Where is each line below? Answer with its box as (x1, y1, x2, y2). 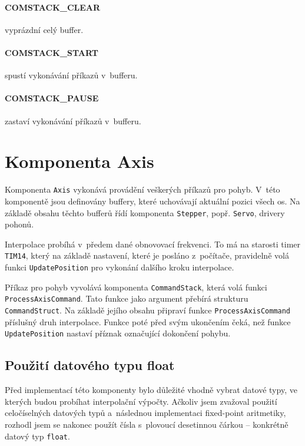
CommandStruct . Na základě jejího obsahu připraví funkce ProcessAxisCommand (5, 304, 291, 316)
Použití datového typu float (5, 356, 175, 374)
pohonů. (5, 218, 34, 230)
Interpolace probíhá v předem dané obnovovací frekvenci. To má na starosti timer (5, 237, 301, 250)
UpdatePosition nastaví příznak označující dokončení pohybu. (5, 327, 231, 339)
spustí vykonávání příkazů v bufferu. (5, 69, 138, 81)
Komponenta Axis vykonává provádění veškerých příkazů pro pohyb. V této (5, 183, 280, 196)
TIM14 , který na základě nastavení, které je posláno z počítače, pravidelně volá (5, 249, 289, 262)
